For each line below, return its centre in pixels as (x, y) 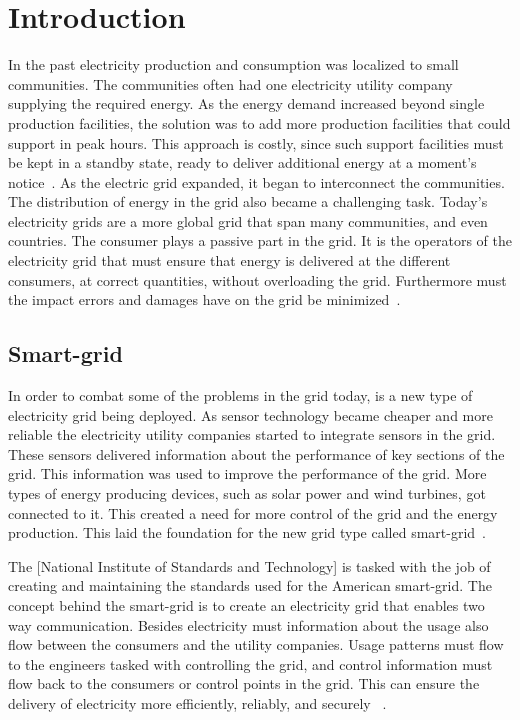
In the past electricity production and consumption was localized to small (233, 64)
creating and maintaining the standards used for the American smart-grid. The (250, 585)
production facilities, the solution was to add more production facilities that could (259, 122)
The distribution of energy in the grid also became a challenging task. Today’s (248, 201)
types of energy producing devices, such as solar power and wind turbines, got (247, 493)
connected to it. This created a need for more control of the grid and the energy (253, 512)
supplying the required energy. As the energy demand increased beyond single (246, 103)
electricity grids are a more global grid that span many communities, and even (248, 220)
